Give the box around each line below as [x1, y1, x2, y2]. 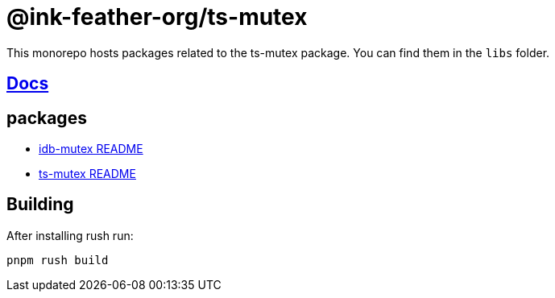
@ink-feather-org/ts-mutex [6, 3, 308, 31]
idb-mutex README [39, 142, 143, 156]
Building [6, 194, 74, 215]
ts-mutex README [39, 167, 136, 181]
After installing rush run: [6, 228, 134, 242]
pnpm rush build [6, 253, 109, 267]
